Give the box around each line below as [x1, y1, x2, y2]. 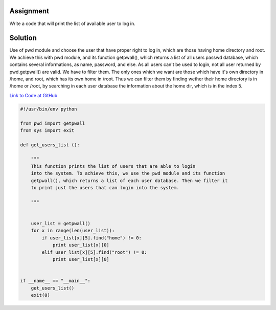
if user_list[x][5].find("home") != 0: [41, 235, 142, 240]
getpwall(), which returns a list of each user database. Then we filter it [31, 178, 228, 184]
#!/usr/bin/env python [20, 106, 77, 112]
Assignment [9, 7, 50, 15]
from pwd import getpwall [20, 120, 85, 126]
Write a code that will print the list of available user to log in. [9, 20, 135, 27]
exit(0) [31, 292, 51, 298]
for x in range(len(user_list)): [31, 228, 115, 234]
